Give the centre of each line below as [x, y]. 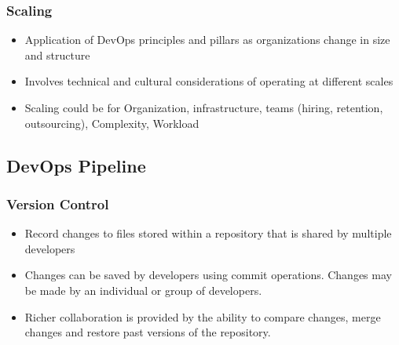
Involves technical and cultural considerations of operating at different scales [209, 81]
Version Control [58, 203]
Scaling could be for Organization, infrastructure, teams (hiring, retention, [204, 107]
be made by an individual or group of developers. [143, 290]
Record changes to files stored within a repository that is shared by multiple [208, 233]
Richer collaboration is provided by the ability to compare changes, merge [203, 316]
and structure [57, 54]
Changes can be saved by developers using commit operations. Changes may [208, 275]
